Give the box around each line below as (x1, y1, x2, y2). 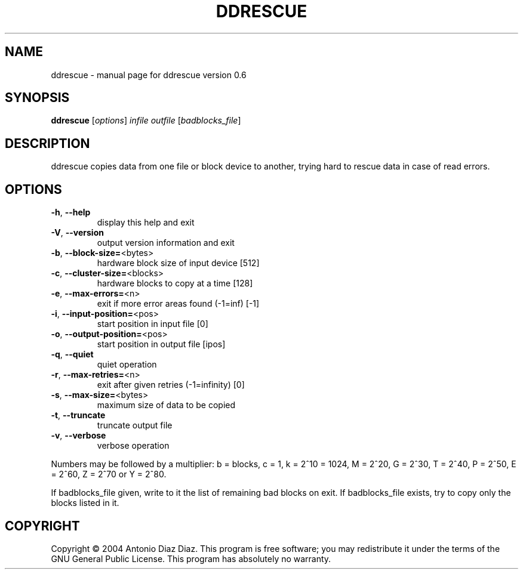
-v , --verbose (51, 430, 106, 441)
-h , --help (51, 207, 91, 218)
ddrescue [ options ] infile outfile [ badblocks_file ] (51, 115, 241, 126)
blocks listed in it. (51, 498, 119, 508)
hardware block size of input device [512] (97, 258, 260, 269)
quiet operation (97, 359, 157, 370)
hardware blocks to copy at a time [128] (97, 278, 253, 289)
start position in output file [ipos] (97, 339, 226, 350)
